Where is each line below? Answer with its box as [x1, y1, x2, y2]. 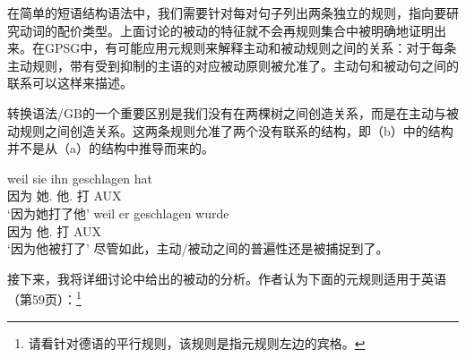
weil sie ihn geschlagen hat [7, 168, 152, 187]
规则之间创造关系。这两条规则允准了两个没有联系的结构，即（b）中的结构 [19, 121, 453, 140]
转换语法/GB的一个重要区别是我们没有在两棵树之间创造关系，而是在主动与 [7, 103, 446, 122]
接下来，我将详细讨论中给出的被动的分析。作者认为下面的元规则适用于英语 [7, 268, 446, 287]
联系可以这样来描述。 [7, 73, 133, 92]
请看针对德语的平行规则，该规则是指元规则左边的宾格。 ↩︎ [28, 333, 366, 352]
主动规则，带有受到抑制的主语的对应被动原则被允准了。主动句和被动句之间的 [7, 55, 459, 74]
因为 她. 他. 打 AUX [7, 186, 122, 205]
